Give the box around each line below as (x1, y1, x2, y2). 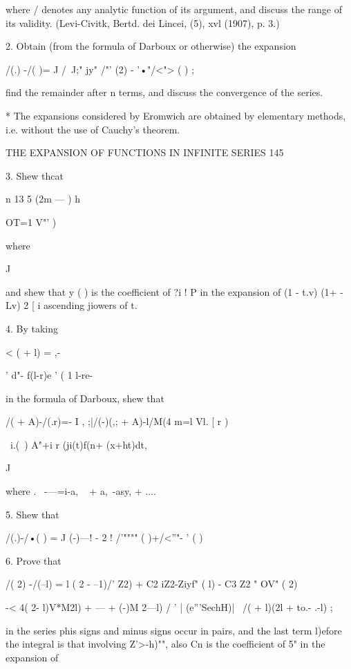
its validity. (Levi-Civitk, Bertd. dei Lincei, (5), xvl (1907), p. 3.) (6, 15, 280, 30)
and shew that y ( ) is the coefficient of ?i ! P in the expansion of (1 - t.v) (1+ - (6, 284, 343, 299)
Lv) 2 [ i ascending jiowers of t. (6, 298, 137, 312)
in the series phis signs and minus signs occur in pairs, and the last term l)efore (6, 623, 342, 637)
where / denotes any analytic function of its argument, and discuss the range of (6, 2, 343, 16)
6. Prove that (6, 553, 61, 567)
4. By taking (6, 321, 59, 335)
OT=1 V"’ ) (6, 214, 57, 229)
